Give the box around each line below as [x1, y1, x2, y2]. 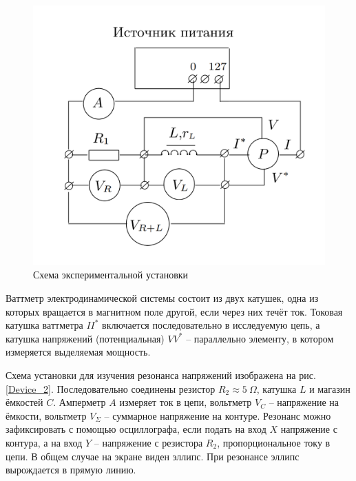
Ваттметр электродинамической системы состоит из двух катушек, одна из [6, 290, 319, 305]
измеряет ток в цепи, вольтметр [119, 395, 252, 409]
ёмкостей [6, 395, 43, 409]
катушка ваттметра [6, 318, 83, 332]
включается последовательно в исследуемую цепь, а [102, 318, 320, 332]
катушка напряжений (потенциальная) [6, 331, 165, 345]
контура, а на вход [6, 435, 83, 449]
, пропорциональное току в [217, 435, 331, 449]
